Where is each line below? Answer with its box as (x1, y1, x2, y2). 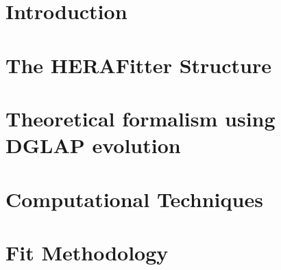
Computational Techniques (5, 185, 263, 213)
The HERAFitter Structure (5, 51, 271, 79)
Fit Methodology (5, 238, 169, 266)
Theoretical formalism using (5, 104, 276, 132)
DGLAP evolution (5, 131, 181, 159)
